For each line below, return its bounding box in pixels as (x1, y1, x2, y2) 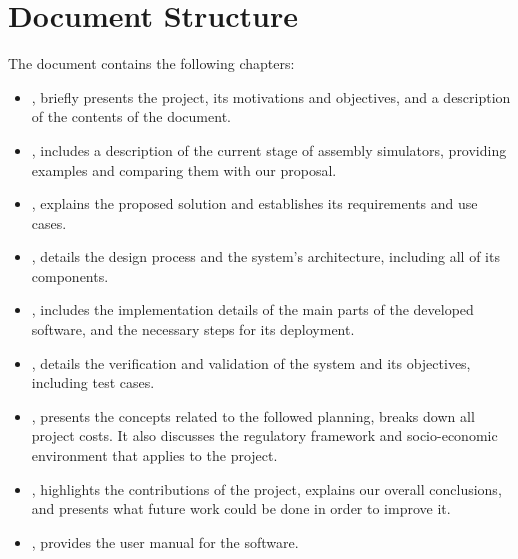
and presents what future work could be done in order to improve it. (31, 498, 451, 519)
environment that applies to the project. (31, 445, 278, 466)
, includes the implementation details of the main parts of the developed (31, 299, 474, 320)
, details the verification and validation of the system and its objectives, (31, 352, 471, 373)
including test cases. (31, 372, 155, 393)
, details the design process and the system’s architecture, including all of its (31, 246, 500, 267)
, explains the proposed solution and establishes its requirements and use (31, 193, 478, 214)
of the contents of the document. (31, 106, 231, 127)
